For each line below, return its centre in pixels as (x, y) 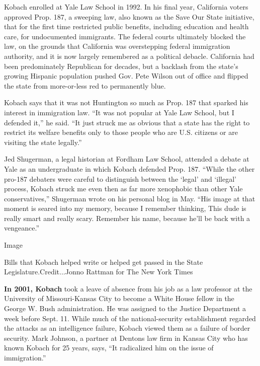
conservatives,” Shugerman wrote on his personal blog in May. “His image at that (130, 198)
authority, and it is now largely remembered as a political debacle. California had (129, 56)
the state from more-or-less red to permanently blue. (85, 85)
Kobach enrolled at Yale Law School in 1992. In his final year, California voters (126, 7)
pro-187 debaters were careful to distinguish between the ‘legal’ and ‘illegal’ (120, 178)
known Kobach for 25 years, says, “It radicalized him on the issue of (109, 348)
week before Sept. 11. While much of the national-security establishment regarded (130, 318)
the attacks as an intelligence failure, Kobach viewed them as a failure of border (127, 328)
